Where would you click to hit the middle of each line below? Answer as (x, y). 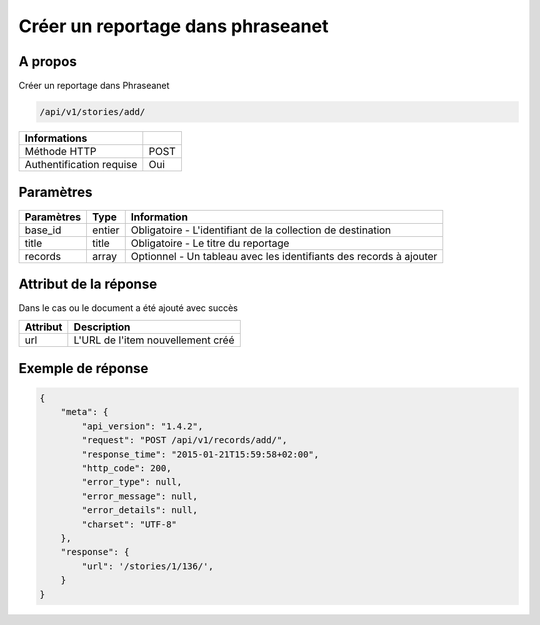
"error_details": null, (140, 510)
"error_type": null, (132, 482)
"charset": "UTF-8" (129, 524)
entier (105, 230)
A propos (47, 61)
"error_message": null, (140, 496)
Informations (56, 138)
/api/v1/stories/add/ (92, 112)
